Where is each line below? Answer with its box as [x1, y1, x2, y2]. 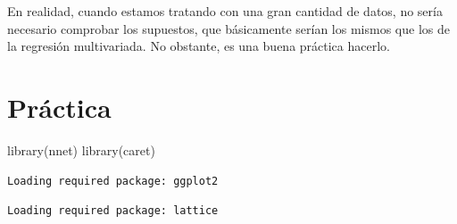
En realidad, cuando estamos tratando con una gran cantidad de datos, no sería [7, 2, 443, 20]
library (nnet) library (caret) [7, 140, 155, 159]
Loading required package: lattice [7, 204, 219, 218]
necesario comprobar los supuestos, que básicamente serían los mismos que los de [7, 19, 450, 37]
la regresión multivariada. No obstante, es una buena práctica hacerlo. [7, 37, 390, 55]
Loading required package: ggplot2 [7, 174, 219, 187]
